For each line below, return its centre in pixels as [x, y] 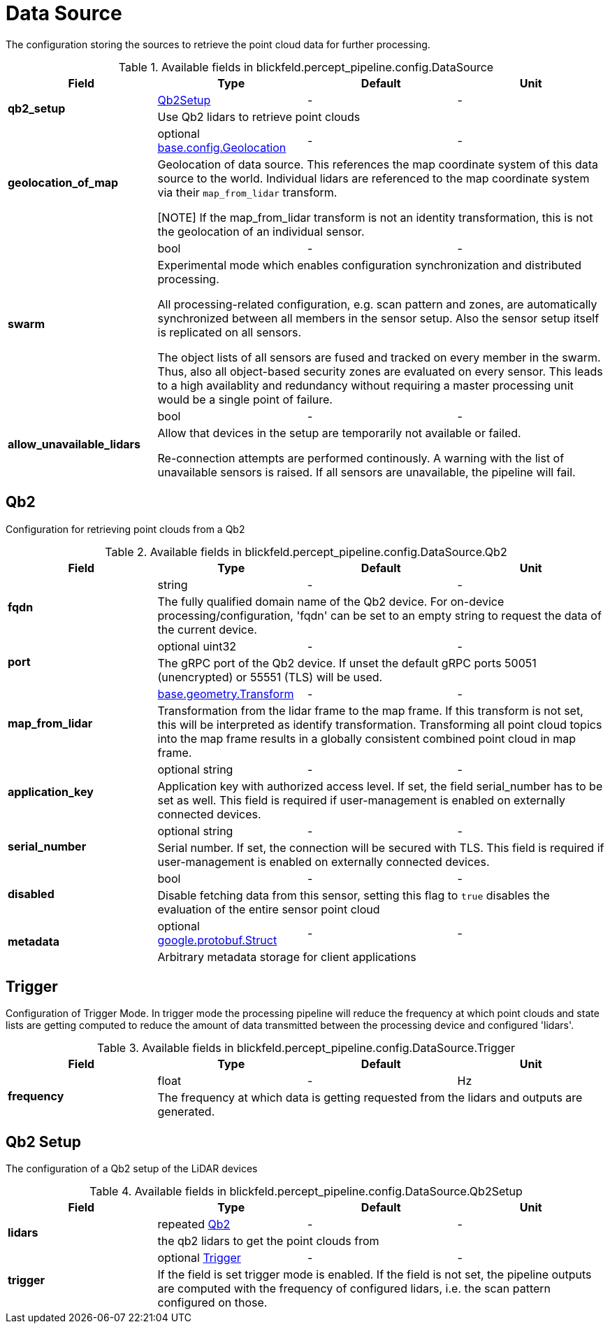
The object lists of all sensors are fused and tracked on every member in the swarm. [379, 357]
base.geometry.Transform [226, 694]
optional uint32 [197, 646]
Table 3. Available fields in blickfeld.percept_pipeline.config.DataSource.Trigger [306, 1048]
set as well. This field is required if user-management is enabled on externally [362, 800]
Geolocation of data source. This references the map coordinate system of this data [378, 164]
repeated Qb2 [194, 1224]
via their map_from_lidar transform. [247, 192]
